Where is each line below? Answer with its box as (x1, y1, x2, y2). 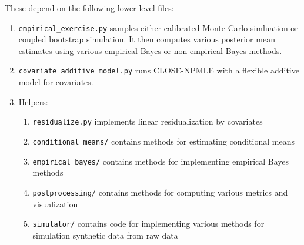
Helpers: (18, 95, 48, 108)
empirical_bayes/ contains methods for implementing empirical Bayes (32, 155, 289, 167)
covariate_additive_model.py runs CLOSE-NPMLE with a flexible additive (18, 64, 299, 76)
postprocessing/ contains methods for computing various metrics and (32, 186, 288, 198)
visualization (32, 197, 78, 210)
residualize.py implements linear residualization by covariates (32, 115, 263, 127)
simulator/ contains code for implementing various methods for (32, 217, 265, 230)
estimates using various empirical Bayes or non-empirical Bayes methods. (18, 44, 282, 56)
